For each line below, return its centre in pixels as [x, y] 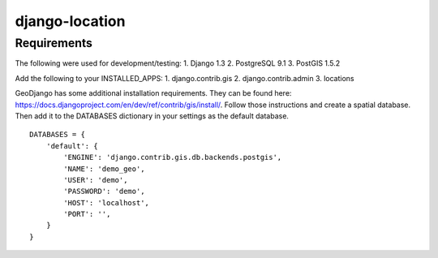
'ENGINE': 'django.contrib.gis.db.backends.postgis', [173, 157]
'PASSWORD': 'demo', [104, 191]
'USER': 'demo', [96, 180]
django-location [70, 21]
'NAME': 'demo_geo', [104, 169]
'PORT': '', [87, 214]
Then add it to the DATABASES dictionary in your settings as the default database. [152, 116]
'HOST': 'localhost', [107, 202]
